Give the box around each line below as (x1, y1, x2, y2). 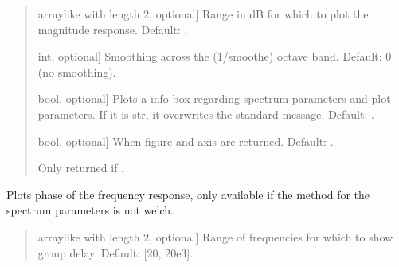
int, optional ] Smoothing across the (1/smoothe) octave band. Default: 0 (37, 48, 392, 65)
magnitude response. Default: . (37, 21, 188, 37)
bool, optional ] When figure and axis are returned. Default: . (37, 132, 334, 149)
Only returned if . (37, 159, 125, 176)
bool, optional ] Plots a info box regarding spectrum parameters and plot (37, 90, 391, 107)
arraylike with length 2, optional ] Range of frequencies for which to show (37, 228, 393, 245)
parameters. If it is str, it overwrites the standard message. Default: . (37, 105, 374, 122)
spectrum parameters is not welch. (6, 202, 174, 218)
